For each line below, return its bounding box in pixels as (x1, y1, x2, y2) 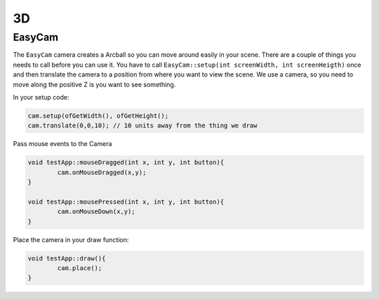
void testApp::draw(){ (27, 254, 106, 263)
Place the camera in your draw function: (13, 235, 129, 244)
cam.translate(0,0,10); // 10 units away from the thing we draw (27, 121, 258, 130)
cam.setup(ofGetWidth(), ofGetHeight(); (27, 112, 168, 119)
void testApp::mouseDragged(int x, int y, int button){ (27, 159, 225, 166)
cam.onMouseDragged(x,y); (57, 168, 147, 176)
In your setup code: (13, 93, 69, 101)
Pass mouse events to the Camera (13, 140, 112, 148)
